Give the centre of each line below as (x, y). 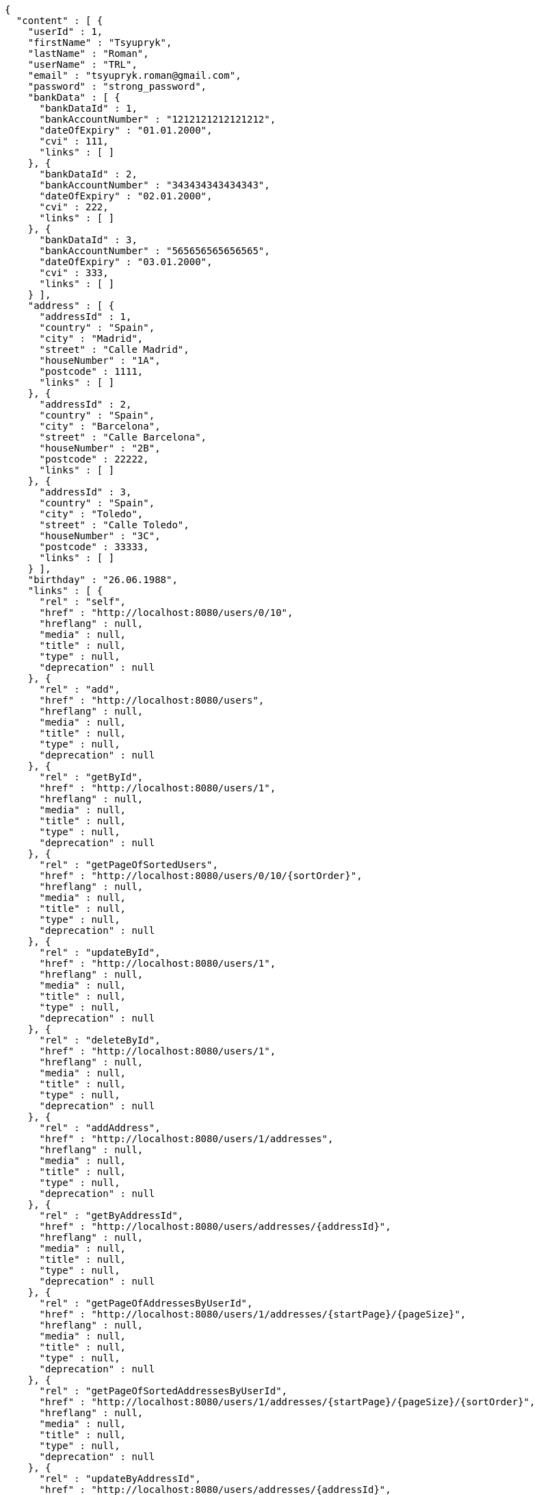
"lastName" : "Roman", (88, 53)
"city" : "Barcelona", (100, 426)
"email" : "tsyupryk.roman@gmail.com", (134, 75)
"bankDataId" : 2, (88, 174)
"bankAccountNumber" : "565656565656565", (155, 251)
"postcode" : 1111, (91, 371)
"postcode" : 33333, (94, 547)
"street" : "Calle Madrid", (114, 349)
